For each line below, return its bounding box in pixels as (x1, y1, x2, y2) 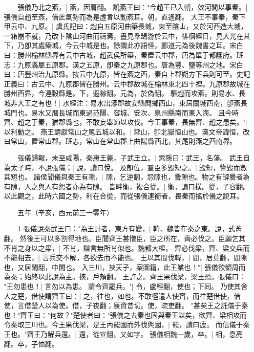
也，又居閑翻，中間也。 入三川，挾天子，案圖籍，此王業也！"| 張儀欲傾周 (4, 262, 239, 272)
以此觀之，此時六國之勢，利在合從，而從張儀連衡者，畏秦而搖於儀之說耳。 (4, 191, 243, 201)
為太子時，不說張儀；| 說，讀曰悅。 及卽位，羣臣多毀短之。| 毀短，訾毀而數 (4, 162, 247, 172)
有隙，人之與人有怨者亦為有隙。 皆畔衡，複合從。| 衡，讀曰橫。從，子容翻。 (4, 181, 250, 191)
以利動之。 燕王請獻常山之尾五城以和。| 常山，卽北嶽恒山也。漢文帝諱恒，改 (4, 126, 250, 136)
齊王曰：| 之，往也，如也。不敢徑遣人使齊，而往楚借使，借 (51, 290, 241, 301)
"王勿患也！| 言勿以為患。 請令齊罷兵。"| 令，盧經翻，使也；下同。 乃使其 (4, 281, 241, 291)
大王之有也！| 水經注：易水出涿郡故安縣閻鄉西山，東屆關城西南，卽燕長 (17, 97, 248, 108)
